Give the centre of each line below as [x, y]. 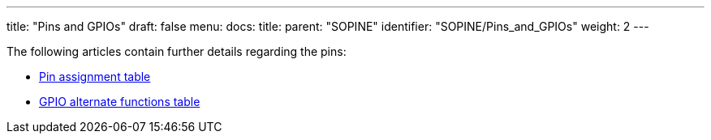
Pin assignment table [95, 76]
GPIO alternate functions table [120, 102]
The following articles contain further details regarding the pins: [177, 51]
